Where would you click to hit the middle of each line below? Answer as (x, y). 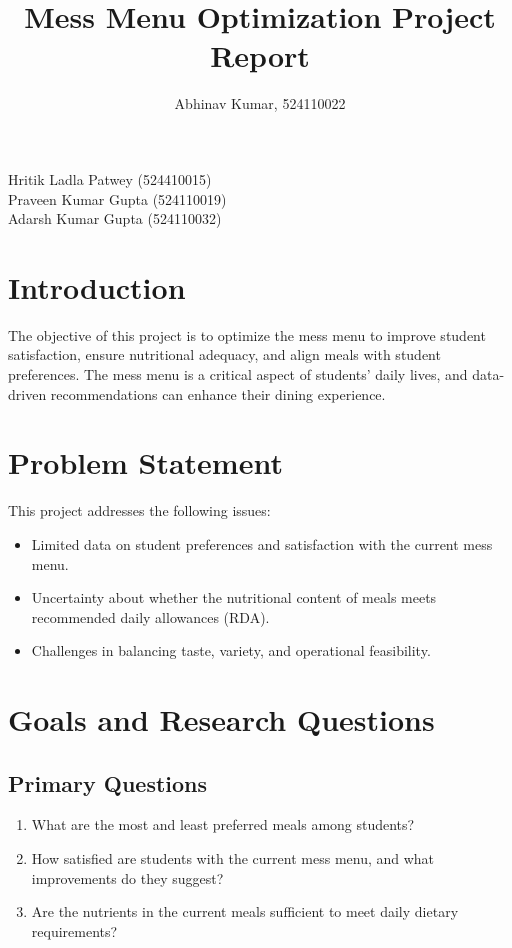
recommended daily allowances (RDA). (150, 616)
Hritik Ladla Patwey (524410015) (110, 178)
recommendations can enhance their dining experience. (218, 393)
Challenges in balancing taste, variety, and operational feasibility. (231, 650)
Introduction (97, 286)
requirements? (74, 930)
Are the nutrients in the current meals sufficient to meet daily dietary (245, 911)
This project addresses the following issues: (139, 510)
